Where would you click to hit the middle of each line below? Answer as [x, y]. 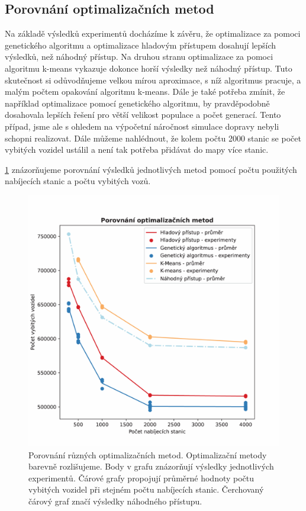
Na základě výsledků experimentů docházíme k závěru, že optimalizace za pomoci [153, 33]
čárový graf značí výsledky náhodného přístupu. [115, 501]
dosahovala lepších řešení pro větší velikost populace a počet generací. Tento [143, 115]
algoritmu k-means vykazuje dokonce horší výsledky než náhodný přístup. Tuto [149, 68]
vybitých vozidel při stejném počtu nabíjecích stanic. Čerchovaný [146, 489]
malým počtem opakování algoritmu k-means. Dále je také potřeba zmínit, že [145, 91]
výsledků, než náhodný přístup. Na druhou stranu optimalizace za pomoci [139, 57]
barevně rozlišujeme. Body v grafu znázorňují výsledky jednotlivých [151, 466]
